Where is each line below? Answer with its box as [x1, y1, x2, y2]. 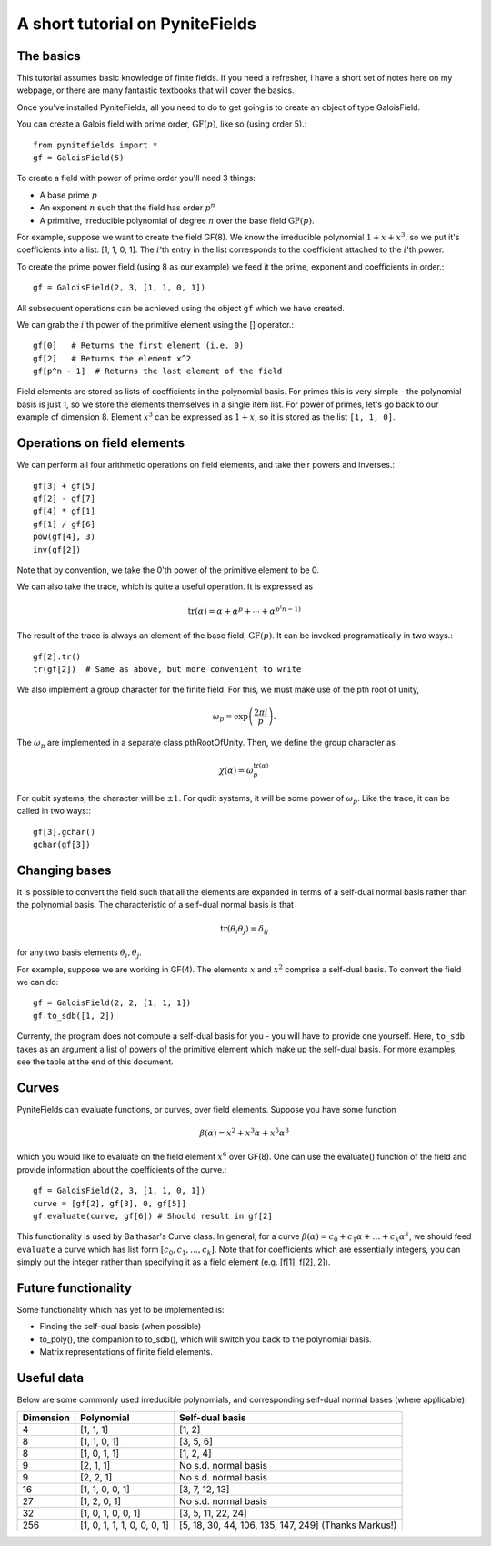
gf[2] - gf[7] [33, 493, 95, 503]
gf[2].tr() [33, 651, 82, 662]
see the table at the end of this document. [16, 1056, 175, 1067]
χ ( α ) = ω [218, 765, 254, 776]
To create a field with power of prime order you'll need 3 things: [16, 173, 256, 184]
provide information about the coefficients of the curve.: [16, 1164, 227, 1175]
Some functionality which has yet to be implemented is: [16, 1305, 225, 1316]
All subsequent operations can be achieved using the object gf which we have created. [16, 302, 346, 313]
